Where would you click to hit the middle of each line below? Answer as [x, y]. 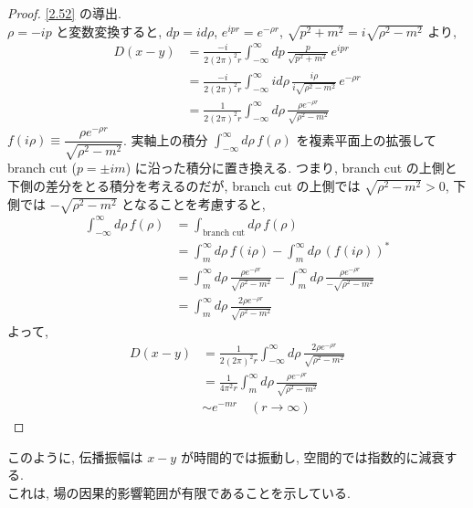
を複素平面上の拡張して [367, 139]
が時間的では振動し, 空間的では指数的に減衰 [312, 456]
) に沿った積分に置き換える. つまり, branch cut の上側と [291, 168]
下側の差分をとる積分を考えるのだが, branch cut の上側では [184, 185]
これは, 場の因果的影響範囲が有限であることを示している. [179, 492]
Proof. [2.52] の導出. [64, 13]
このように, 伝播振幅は [75, 456]
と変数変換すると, [109, 31]
